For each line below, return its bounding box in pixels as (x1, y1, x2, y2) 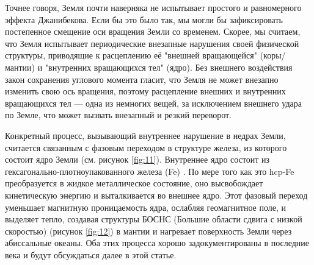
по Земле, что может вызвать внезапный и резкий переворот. (5, 108, 232, 121)
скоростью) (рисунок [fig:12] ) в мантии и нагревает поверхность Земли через (5, 224, 292, 237)
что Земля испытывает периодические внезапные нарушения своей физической (5, 37, 299, 49)
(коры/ (260, 49, 286, 62)
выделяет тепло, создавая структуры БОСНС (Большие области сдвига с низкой (5, 213, 302, 225)
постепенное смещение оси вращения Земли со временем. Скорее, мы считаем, (5, 25, 301, 38)
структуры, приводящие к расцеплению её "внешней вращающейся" (5, 49, 257, 62)
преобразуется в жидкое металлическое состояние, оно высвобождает (5, 177, 263, 189)
